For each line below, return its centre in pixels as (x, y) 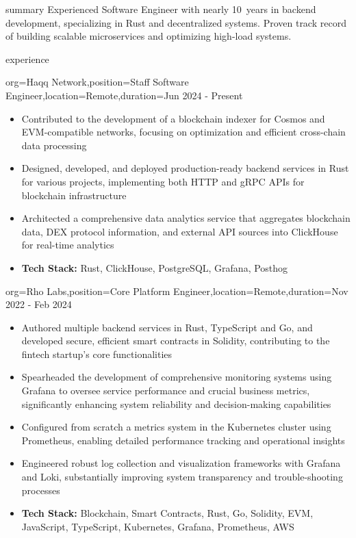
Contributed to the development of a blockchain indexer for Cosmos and (173, 118)
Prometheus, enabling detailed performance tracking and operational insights (183, 440)
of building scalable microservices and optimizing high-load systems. (149, 36)
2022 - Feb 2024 (39, 304)
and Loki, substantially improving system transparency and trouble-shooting (182, 477)
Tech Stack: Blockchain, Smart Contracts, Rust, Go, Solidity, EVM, (167, 513)
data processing (54, 145)
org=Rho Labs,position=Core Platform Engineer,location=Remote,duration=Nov (177, 291)
